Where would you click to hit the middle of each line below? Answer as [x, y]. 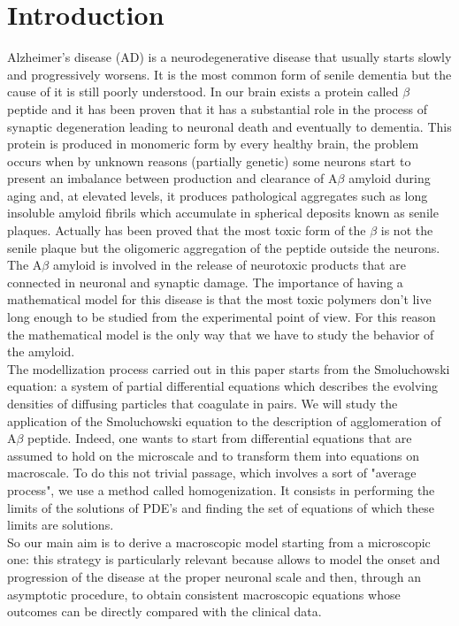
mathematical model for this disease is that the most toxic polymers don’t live [219, 299]
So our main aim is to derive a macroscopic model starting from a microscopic [219, 542]
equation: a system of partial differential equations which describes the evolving [223, 386]
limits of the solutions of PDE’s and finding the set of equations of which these [221, 507]
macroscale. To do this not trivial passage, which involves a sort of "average [212, 473]
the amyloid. [41, 351]
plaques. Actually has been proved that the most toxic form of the [187, 230]
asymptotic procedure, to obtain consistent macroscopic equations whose [204, 594]
